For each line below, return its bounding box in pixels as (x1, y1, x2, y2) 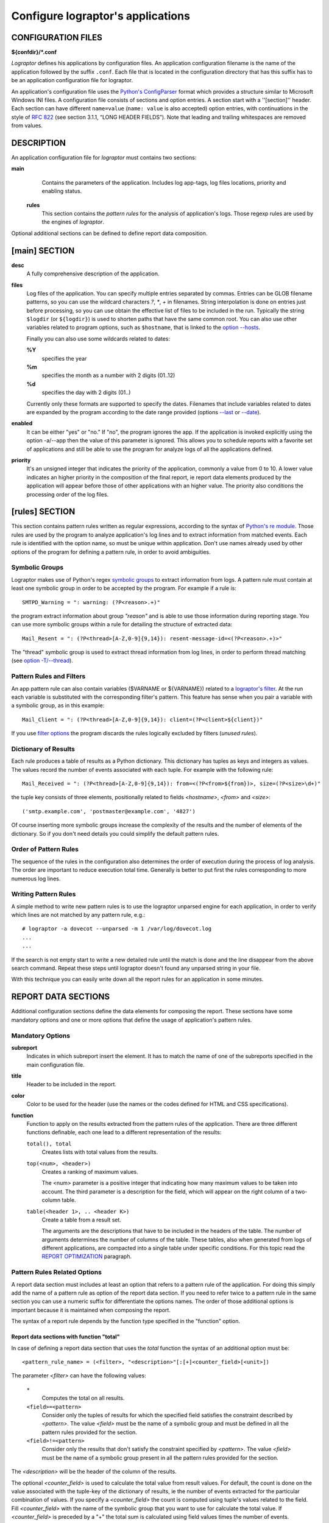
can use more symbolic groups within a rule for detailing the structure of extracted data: (11, 621, 233, 628)
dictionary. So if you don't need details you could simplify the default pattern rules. (11, 830, 219, 837)
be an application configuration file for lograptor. (11, 77, 133, 84)
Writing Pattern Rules (11, 890, 76, 899)
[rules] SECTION (11, 506, 76, 517)
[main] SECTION (11, 246, 75, 256)
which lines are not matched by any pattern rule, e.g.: (11, 911, 146, 919)
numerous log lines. (11, 875, 61, 882)
